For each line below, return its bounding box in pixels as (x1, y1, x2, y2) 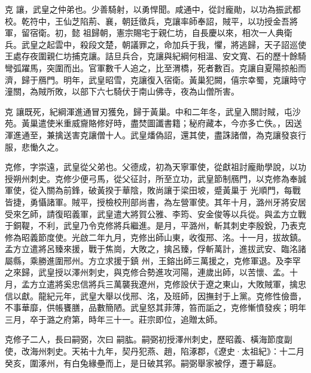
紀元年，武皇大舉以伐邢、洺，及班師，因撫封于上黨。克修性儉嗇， (46, 289, 306, 302)
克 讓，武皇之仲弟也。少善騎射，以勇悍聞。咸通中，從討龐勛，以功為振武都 (5, 3, 301, 15)
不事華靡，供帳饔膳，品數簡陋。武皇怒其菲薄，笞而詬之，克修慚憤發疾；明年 (5, 301, 306, 314)
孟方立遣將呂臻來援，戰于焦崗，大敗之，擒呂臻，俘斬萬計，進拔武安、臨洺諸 (5, 242, 306, 255)
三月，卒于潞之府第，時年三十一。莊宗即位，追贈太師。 (5, 313, 222, 325)
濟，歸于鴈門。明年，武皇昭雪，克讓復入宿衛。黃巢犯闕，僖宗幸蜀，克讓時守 (5, 73, 306, 86)
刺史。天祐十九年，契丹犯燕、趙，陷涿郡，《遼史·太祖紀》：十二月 (46, 345, 304, 357)
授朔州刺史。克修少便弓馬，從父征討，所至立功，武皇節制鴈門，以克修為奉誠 (5, 172, 306, 184)
